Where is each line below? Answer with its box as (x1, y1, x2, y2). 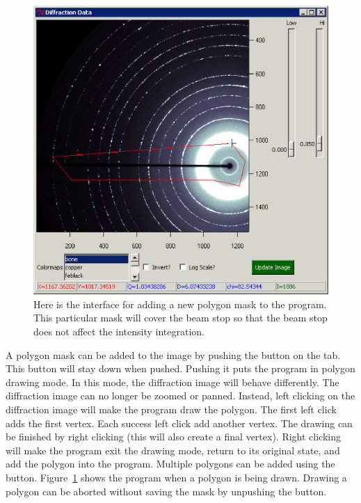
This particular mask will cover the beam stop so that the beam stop (33, 310, 328, 325)
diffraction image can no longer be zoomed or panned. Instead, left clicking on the (6, 388, 355, 403)
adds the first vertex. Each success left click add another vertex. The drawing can (6, 415, 353, 430)
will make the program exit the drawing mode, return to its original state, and (6, 442, 340, 457)
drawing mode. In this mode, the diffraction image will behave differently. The (6, 374, 339, 389)
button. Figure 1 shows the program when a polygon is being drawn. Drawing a (6, 470, 347, 485)
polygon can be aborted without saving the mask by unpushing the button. (6, 484, 327, 498)
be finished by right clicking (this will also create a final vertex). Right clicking (6, 429, 341, 444)
